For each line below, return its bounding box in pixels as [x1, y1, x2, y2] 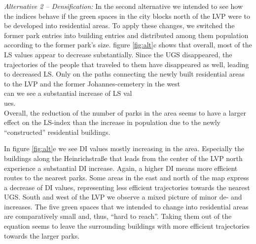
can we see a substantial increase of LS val [4, 88, 132, 98]
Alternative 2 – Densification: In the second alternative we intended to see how [4, 1, 243, 11]
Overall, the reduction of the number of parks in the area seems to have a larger [4, 107, 246, 118]
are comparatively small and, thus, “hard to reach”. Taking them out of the [4, 211, 232, 221]
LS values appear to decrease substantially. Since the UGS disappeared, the [4, 49, 232, 59]
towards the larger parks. [4, 230, 80, 241]
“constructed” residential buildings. [4, 126, 110, 137]
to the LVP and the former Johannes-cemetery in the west [4, 78, 181, 88]
